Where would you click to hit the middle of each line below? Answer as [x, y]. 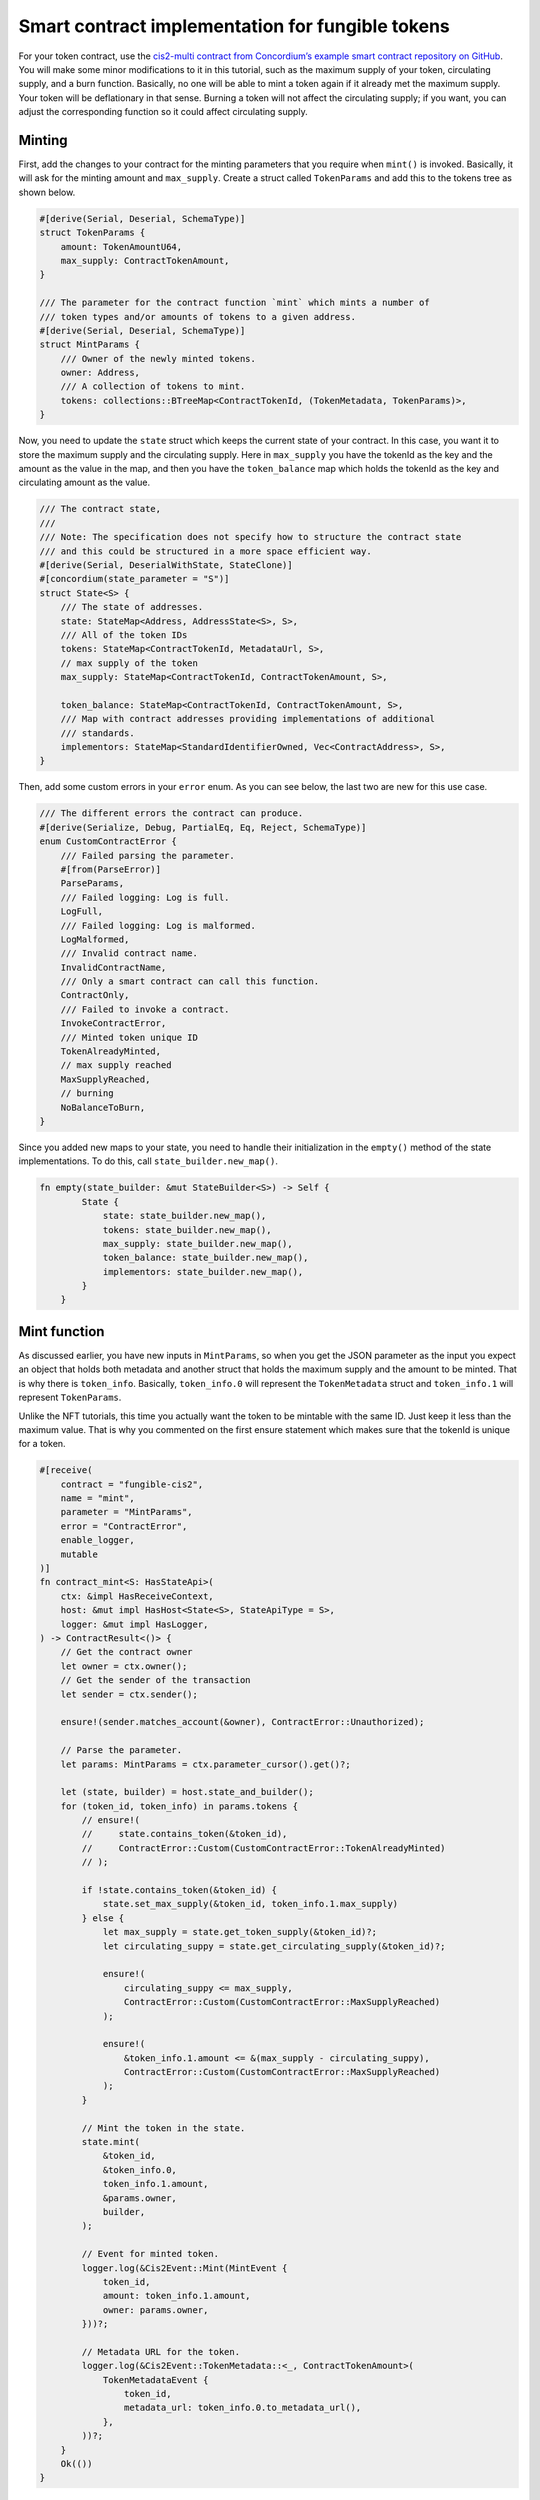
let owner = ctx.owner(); [124, 1666]
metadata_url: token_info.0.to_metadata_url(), [242, 2408]
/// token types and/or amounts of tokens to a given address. [198, 316]
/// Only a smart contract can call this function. [190, 981]
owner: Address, [100, 373]
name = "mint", [97, 1498]
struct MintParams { [89, 344]
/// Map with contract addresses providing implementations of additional [247, 719]
